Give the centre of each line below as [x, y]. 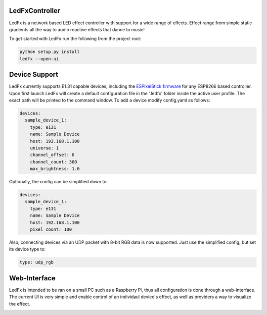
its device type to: [27, 249]
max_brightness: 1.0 [55, 169]
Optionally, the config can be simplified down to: [59, 182]
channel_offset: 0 [52, 155]
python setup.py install [50, 52]
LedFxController [35, 11]
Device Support [34, 75]
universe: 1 [44, 148]
